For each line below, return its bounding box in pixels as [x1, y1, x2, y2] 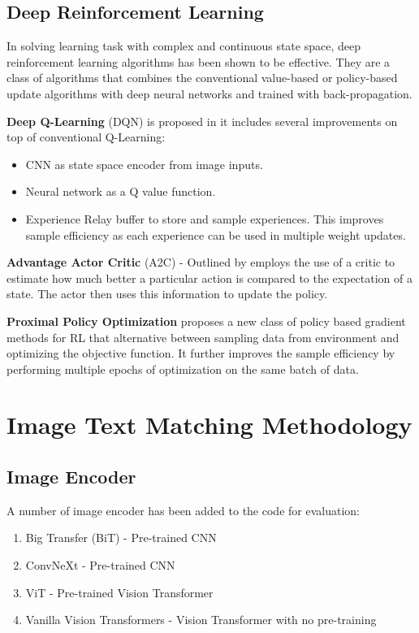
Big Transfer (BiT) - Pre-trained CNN [25, 529, 217, 546]
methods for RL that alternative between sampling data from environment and [6, 328, 400, 345]
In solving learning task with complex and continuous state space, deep [6, 37, 361, 54]
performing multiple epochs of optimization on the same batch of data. [6, 360, 359, 377]
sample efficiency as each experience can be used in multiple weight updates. [25, 226, 406, 243]
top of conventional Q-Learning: [6, 128, 166, 145]
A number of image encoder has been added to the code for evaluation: [6, 501, 360, 518]
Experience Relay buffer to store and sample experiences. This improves [25, 210, 384, 227]
